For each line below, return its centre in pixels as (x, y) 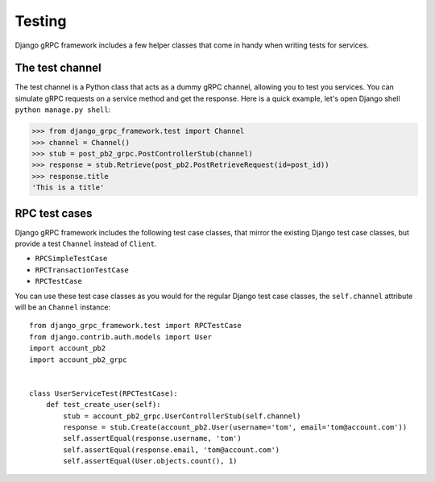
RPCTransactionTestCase (82, 270)
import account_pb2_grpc (78, 359)
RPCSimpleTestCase (71, 259)
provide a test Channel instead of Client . (86, 244)
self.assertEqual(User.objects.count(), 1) (150, 461)
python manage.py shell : (63, 110)
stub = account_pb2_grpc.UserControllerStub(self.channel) (182, 416)
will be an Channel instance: (63, 307)
